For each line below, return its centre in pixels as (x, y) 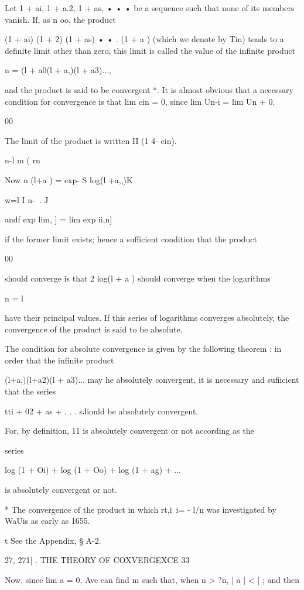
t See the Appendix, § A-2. (53, 540)
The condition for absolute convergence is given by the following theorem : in (143, 349)
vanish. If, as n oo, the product (60, 19)
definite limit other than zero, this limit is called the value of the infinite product (150, 50)
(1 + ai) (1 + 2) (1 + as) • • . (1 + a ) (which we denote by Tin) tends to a (144, 39)
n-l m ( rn (23, 160)
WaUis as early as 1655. (47, 521)
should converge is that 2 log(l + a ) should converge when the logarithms (138, 278)
